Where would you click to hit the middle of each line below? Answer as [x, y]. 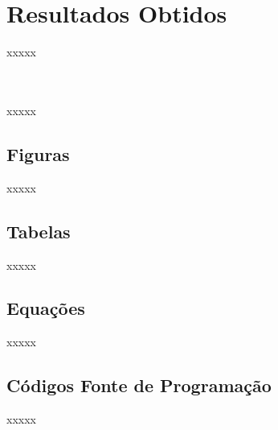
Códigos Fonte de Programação [139, 385]
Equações [46, 308]
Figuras [38, 153]
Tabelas [39, 231]
